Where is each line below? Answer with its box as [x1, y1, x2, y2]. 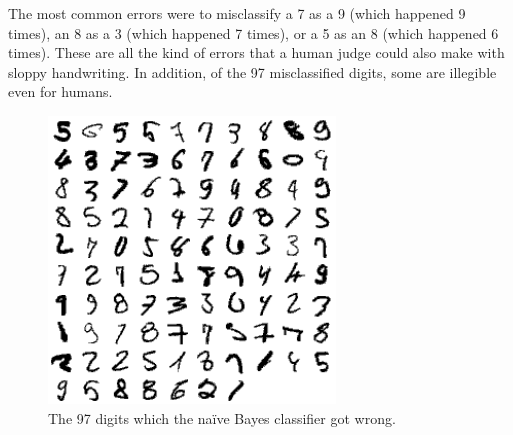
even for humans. [8, 81, 113, 102]
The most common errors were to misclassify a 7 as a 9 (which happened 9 [8, 3, 466, 23]
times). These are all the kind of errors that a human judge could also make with [8, 42, 505, 63]
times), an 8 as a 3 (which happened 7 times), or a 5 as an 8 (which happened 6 [8, 22, 499, 43]
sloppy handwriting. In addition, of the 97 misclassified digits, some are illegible [8, 61, 497, 82]
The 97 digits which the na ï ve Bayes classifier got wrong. [48, 407, 396, 428]
